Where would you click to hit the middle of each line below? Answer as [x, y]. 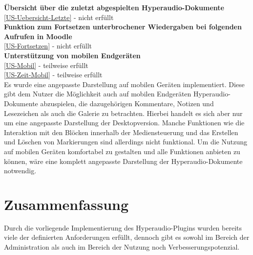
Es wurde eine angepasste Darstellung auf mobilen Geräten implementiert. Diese [124, 84]
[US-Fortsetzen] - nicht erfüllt [48, 46]
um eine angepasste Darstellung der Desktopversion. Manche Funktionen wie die [124, 123]
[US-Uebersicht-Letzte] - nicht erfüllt [59, 17]
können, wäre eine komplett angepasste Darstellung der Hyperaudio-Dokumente [123, 161]
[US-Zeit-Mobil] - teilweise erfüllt [53, 75]
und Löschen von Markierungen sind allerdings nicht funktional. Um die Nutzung [126, 142]
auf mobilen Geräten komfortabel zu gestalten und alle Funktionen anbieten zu [122, 151]
